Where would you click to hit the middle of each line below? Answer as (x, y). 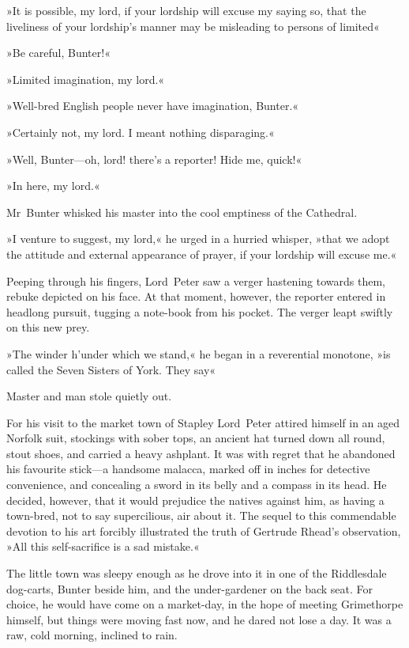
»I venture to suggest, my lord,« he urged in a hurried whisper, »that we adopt (198, 239)
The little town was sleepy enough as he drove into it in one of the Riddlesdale (197, 573)
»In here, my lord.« (53, 186)
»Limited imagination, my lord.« (86, 79)
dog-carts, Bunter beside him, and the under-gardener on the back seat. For (190, 588)
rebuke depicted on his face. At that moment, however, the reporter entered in (196, 296)
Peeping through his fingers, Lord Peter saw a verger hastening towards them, (196, 280)
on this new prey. (48, 327)
